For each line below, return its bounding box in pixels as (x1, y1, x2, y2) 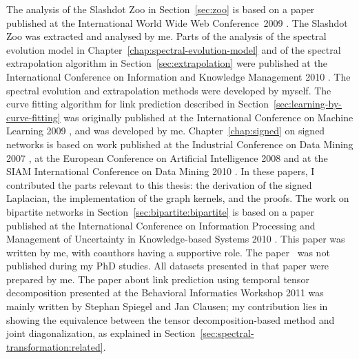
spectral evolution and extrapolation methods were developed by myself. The (6, 83, 331, 97)
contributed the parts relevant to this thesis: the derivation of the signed (6, 177, 312, 192)
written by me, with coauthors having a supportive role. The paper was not (6, 245, 330, 259)
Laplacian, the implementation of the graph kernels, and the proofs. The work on (6, 191, 349, 205)
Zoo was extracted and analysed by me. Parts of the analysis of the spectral (6, 29, 327, 43)
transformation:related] (6, 339, 103, 353)
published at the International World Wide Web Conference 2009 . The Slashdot (6, 15, 348, 30)
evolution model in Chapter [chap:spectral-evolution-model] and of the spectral (6, 42, 341, 57)
